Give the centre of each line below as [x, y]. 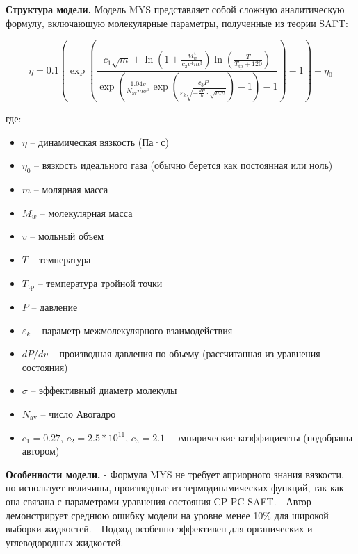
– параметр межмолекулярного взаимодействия [133, 330]
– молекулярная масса [86, 212]
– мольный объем [67, 236]
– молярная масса [71, 189]
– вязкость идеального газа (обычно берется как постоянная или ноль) [184, 165]
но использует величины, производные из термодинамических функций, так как [175, 488]
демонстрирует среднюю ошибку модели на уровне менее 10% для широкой [167, 515]
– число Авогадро [78, 413]
